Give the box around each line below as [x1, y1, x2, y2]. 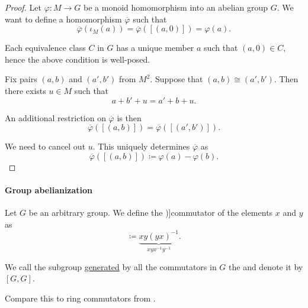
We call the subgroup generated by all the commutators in [5, 260, 217, 273]
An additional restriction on [5, 111, 106, 124]
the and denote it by [229, 260, 303, 273]
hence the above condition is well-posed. [5, 53, 150, 65]
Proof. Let [5, 1, 41, 13]
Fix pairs [5, 73, 37, 85]
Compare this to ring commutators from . [5, 292, 156, 304]
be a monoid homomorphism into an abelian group [84, 1, 268, 13]
